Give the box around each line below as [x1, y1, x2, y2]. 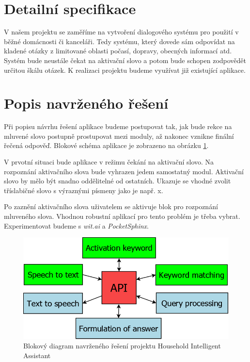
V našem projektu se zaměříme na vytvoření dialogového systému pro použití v [4, 27, 239, 37]
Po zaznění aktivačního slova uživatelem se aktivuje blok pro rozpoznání [4, 201, 218, 212]
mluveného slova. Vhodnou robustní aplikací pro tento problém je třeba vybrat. [4, 211, 240, 221]
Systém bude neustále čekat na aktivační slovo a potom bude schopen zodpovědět [4, 55, 247, 65]
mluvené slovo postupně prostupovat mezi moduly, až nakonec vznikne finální [4, 131, 234, 141]
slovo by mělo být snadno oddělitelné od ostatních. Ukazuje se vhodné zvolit [4, 176, 231, 186]
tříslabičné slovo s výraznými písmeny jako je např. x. [4, 185, 163, 195]
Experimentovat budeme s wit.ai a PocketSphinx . [4, 220, 149, 230]
